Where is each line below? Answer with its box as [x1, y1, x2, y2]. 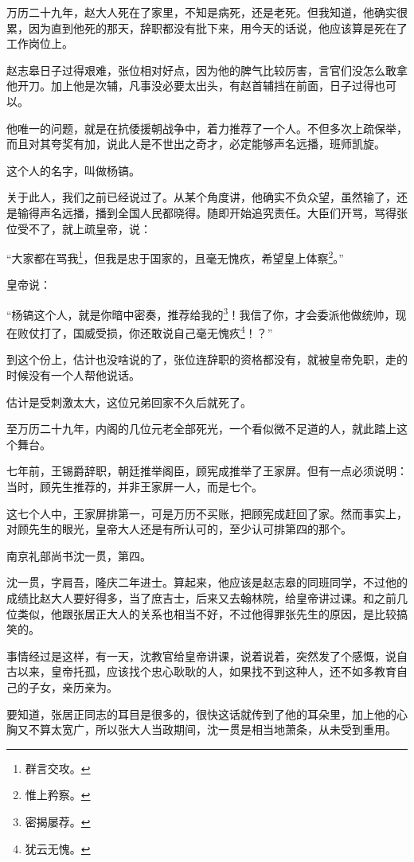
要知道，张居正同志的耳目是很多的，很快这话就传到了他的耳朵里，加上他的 [6, 705, 396, 722]
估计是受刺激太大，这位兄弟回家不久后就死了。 [6, 393, 252, 410]
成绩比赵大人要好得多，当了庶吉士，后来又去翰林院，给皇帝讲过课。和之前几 [6, 590, 408, 606]
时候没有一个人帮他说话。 [6, 367, 140, 384]
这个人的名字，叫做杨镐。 [6, 162, 140, 178]
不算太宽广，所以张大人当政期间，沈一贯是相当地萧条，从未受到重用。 [28, 721, 396, 738]
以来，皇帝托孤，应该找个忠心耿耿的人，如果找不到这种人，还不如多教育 [17, 663, 396, 680]
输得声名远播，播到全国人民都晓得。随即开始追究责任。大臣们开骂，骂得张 [17, 204, 408, 220]
